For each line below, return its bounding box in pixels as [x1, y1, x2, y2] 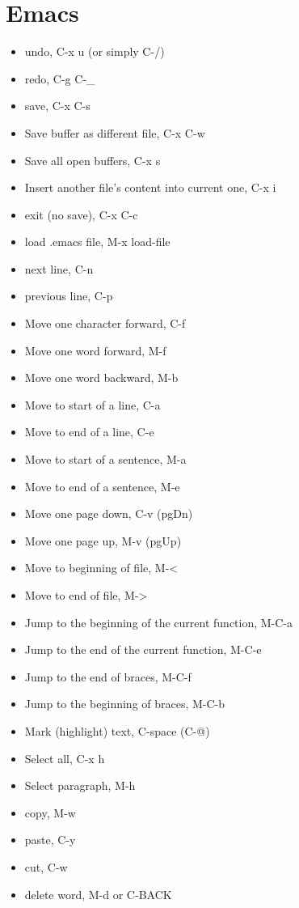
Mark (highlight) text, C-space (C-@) [24, 722, 210, 739]
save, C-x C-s [24, 97, 91, 114]
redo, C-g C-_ [24, 70, 95, 87]
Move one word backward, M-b [24, 369, 179, 386]
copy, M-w [24, 804, 76, 821]
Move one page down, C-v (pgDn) [24, 505, 193, 522]
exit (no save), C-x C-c [24, 206, 138, 223]
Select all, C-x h [24, 749, 105, 766]
